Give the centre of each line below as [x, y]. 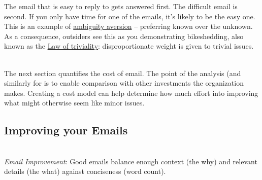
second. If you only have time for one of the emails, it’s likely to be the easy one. [130, 16]
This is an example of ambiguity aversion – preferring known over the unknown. [128, 26]
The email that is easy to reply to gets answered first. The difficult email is [121, 6]
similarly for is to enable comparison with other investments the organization [124, 83]
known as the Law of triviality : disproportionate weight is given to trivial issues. [129, 46]
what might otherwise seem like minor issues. [74, 103]
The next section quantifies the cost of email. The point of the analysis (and [123, 73]
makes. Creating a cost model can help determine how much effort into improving [131, 93]
